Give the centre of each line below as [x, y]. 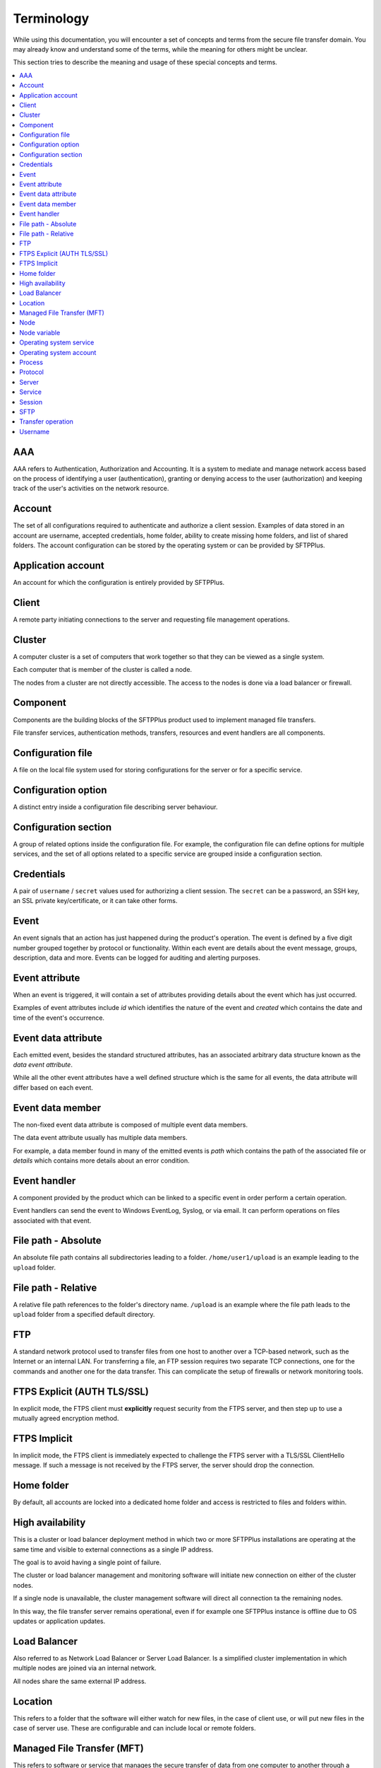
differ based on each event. [53, 1087]
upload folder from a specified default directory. [84, 1315]
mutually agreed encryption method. [66, 1419]
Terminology [51, 18]
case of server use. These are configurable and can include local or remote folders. [135, 1728]
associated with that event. [52, 1221]
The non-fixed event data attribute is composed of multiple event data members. [131, 1124]
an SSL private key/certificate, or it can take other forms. [95, 901]
